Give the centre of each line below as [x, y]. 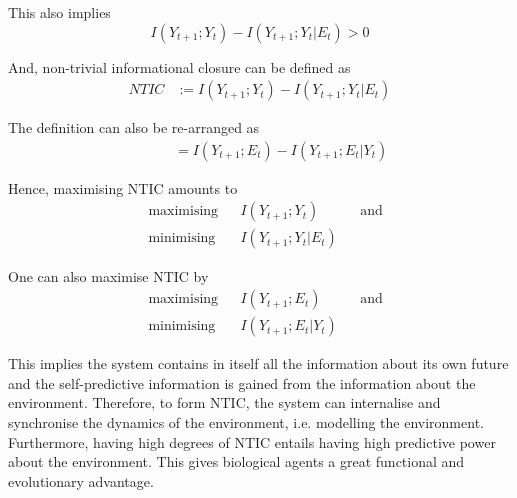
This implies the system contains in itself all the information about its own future [258, 363]
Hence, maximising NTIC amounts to [123, 187]
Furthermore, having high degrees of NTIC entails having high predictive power [252, 441]
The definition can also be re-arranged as [134, 127]
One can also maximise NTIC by [108, 275]
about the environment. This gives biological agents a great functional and [236, 461]
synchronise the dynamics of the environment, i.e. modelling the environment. [246, 421]
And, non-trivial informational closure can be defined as [179, 66]
